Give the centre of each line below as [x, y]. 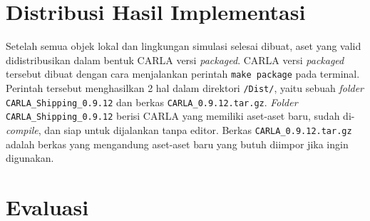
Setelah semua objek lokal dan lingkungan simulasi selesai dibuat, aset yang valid [184, 46]
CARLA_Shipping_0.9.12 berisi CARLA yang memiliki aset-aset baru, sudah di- [180, 116]
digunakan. [30, 158]
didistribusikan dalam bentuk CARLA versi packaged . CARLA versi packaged [175, 60]
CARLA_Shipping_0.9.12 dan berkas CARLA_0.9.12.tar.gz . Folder [152, 102]
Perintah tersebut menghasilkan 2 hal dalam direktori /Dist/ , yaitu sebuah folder [185, 87]
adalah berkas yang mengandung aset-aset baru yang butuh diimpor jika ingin [177, 144]
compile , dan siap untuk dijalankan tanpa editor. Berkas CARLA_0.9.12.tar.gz [179, 129]
